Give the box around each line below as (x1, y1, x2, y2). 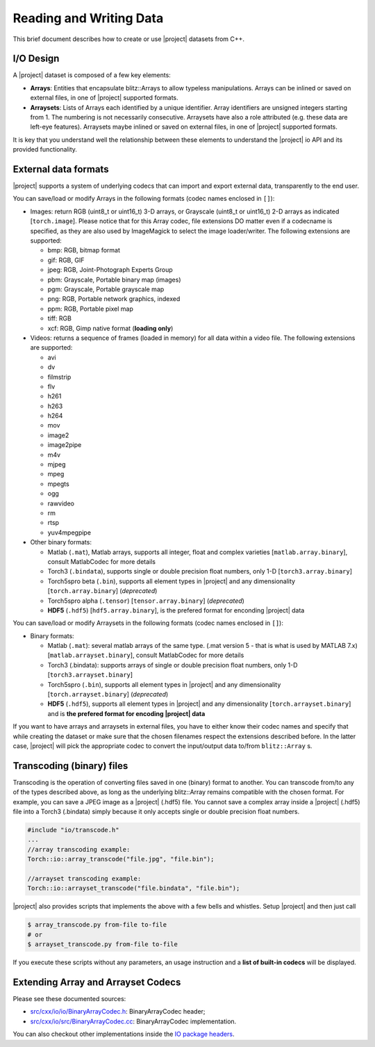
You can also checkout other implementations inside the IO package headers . (12, 1030, 235, 1039)
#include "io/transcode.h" (27, 826, 119, 834)
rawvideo (47, 499, 74, 508)
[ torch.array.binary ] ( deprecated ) (47, 587, 158, 595)
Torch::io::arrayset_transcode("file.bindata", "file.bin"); (27, 884, 240, 893)
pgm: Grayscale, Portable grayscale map (47, 285, 165, 293)
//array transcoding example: (27, 845, 131, 853)
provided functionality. (12, 145, 78, 154)
